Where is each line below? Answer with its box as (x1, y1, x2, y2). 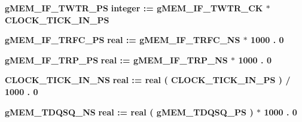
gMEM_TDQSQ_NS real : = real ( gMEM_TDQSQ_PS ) (5, 105, 254, 118)
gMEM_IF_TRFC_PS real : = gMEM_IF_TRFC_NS (5, 33, 240, 46)
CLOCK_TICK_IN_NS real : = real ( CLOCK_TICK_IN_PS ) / (5, 74, 291, 86)
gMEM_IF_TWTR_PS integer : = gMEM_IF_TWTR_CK (5, 2, 263, 14)
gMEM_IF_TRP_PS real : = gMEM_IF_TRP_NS (5, 53, 228, 66)
